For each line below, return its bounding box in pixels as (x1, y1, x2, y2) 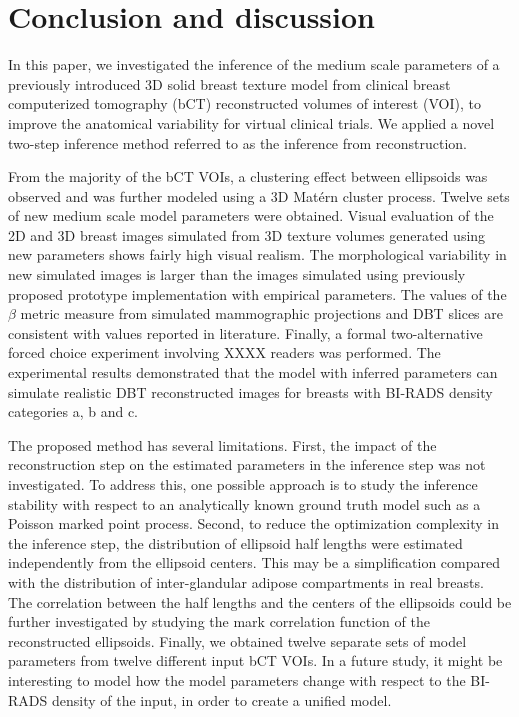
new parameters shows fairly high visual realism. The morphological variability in (8, 244, 507, 265)
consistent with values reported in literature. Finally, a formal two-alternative (8, 322, 483, 343)
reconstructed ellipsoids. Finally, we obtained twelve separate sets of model (8, 630, 467, 651)
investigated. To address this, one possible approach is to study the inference (8, 474, 478, 494)
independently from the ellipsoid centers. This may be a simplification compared (8, 552, 500, 573)
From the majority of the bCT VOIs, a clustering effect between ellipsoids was (8, 166, 488, 187)
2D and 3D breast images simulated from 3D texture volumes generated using (8, 224, 486, 245)
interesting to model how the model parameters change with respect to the (8, 669, 466, 690)
